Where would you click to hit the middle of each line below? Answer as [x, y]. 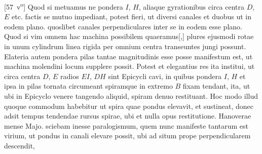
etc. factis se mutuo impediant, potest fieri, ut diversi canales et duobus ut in [132, 16]
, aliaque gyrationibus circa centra [192, 6]
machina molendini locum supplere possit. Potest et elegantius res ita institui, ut [129, 66]
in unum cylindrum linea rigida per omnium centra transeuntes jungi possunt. [125, 46]
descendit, [20, 145]
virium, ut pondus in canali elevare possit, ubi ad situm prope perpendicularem [127, 136]
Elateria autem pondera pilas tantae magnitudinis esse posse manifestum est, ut [128, 56]
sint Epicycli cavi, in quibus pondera [165, 76]
